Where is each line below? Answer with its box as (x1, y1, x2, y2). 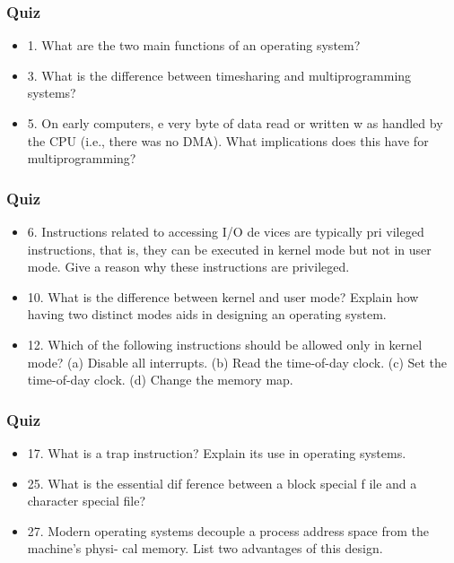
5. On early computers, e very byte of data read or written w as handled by (27, 114, 443, 132)
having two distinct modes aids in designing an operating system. (27, 305, 387, 324)
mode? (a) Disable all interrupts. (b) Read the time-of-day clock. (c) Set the (27, 352, 448, 371)
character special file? (27, 491, 145, 510)
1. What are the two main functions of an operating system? (27, 36, 361, 55)
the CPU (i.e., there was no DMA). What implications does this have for (27, 131, 429, 150)
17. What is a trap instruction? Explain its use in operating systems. (27, 443, 406, 462)
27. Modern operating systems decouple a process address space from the (27, 521, 430, 540)
